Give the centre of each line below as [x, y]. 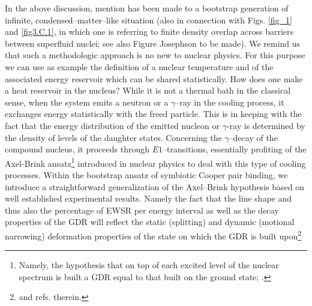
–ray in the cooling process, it [230, 102]
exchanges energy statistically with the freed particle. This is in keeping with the [153, 114]
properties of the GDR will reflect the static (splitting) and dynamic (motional [150, 222]
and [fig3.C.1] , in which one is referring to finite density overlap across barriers [149, 31]
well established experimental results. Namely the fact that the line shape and [148, 198]
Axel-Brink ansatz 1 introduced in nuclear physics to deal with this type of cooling [155, 162]
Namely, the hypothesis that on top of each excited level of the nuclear [149, 265]
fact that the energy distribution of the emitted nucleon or [112, 125]
